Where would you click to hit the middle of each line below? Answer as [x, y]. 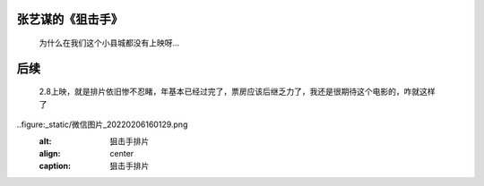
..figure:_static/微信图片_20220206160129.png [102, 124]
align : [50, 153]
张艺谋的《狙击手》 [69, 19]
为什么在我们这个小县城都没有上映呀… [109, 43]
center [122, 153]
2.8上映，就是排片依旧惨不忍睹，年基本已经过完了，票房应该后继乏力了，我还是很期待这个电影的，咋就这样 [237, 92]
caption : [55, 166]
